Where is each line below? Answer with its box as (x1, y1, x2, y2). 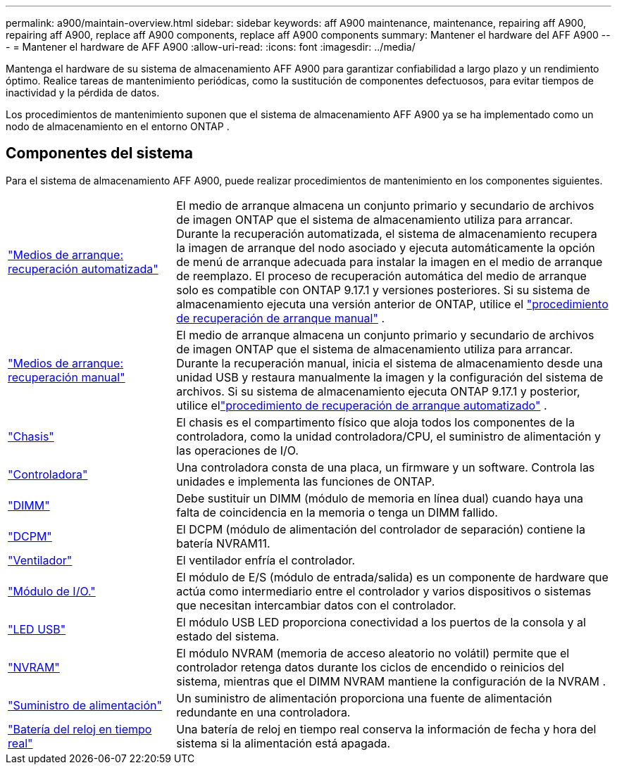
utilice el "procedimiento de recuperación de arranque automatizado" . (176, 398, 547, 412)
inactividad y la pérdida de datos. (6, 87, 160, 99)
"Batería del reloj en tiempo (8, 721, 152, 736)
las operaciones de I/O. (176, 443, 299, 457)
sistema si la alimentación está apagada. (176, 736, 391, 750)
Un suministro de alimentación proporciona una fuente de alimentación (176, 690, 552, 705)
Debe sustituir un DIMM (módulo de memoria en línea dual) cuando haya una (176, 491, 584, 505)
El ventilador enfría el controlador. (176, 553, 356, 567)
